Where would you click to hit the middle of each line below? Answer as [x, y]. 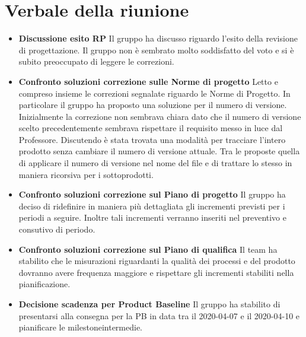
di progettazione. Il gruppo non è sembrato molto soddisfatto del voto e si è [156, 50]
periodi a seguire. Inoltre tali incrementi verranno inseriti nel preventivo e [153, 217]
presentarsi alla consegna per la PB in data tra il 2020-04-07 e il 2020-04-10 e [159, 315]
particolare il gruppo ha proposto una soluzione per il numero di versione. [153, 105]
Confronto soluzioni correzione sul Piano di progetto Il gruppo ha [152, 194]
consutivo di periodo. [57, 229]
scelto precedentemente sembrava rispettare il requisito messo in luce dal [151, 128]
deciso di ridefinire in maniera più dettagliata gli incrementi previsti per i [152, 206]
